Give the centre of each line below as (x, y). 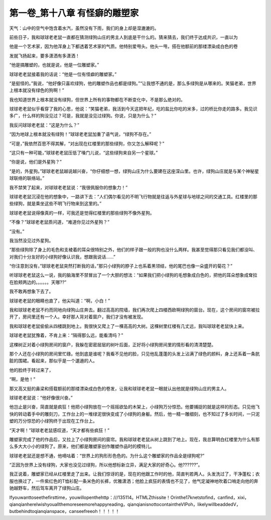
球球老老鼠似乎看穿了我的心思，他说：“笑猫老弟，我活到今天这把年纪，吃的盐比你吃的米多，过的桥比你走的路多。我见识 (133, 109)
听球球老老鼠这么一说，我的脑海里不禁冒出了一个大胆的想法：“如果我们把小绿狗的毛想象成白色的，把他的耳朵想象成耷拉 (133, 275)
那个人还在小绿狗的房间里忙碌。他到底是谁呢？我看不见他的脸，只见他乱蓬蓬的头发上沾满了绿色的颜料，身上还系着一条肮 (134, 354)
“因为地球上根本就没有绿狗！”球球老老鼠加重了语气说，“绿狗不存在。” (80, 134)
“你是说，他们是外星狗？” (36, 162)
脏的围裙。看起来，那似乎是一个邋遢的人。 (53, 361)
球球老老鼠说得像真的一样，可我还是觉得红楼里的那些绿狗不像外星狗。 (82, 213)
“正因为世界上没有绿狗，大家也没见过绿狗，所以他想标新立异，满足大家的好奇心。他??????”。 (106, 465)
